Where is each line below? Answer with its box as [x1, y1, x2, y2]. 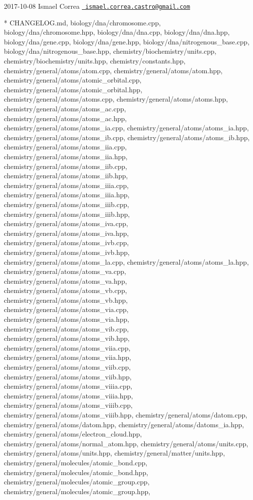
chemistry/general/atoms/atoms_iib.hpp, [4, 170, 128, 181]
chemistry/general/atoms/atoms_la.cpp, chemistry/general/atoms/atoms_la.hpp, [4, 256, 249, 267]
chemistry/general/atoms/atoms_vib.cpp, [4, 323, 129, 333]
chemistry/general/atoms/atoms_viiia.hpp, [4, 390, 133, 400]
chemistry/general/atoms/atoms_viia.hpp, [4, 352, 131, 362]
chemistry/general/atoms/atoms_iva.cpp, [4, 218, 128, 229]
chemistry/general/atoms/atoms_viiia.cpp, [4, 381, 133, 391]
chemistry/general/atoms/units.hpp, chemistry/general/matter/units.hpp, [4, 448, 225, 458]
